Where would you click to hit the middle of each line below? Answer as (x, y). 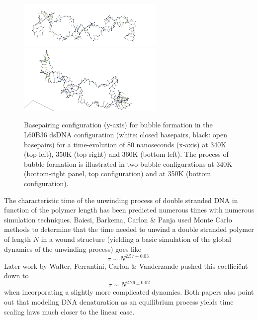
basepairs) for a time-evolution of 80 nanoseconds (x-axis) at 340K (125, 144)
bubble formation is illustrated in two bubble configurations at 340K (128, 163)
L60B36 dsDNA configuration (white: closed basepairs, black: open (126, 135)
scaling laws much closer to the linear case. (69, 311)
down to (16, 275)
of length (18, 239)
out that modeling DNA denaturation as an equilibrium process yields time (119, 301)
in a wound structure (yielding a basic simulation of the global (136, 239)
